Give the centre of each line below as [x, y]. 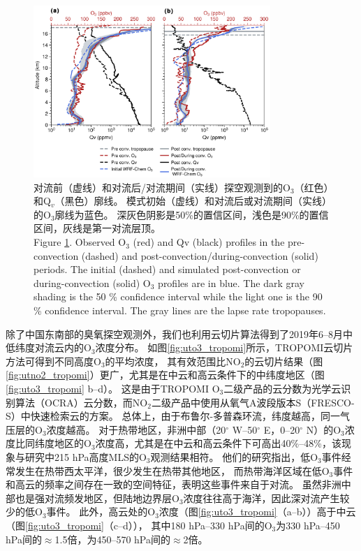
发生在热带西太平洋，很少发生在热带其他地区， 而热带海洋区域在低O [172, 470]
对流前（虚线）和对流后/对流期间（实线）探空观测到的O [162, 187]
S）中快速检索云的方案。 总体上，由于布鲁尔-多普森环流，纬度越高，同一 [173, 416]
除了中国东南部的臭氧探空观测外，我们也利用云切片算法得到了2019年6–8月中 [179, 333]
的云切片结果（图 [284, 361]
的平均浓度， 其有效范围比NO [173, 361]
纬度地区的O [63, 443]
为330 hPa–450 [308, 525]
